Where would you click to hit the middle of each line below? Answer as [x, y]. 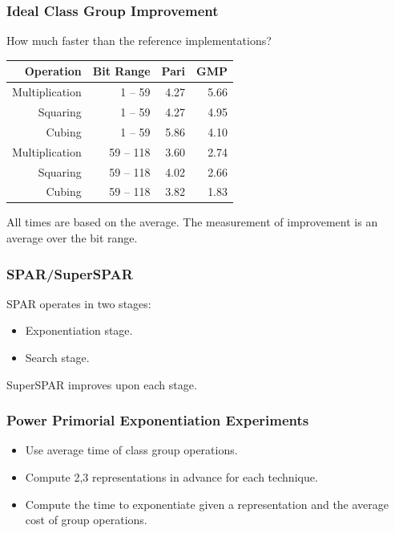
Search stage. [57, 358]
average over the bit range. [72, 238]
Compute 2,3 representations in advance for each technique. [171, 477]
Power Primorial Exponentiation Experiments [158, 420]
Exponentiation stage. [79, 330]
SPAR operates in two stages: [79, 303]
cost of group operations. [86, 520]
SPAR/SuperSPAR [70, 273]
